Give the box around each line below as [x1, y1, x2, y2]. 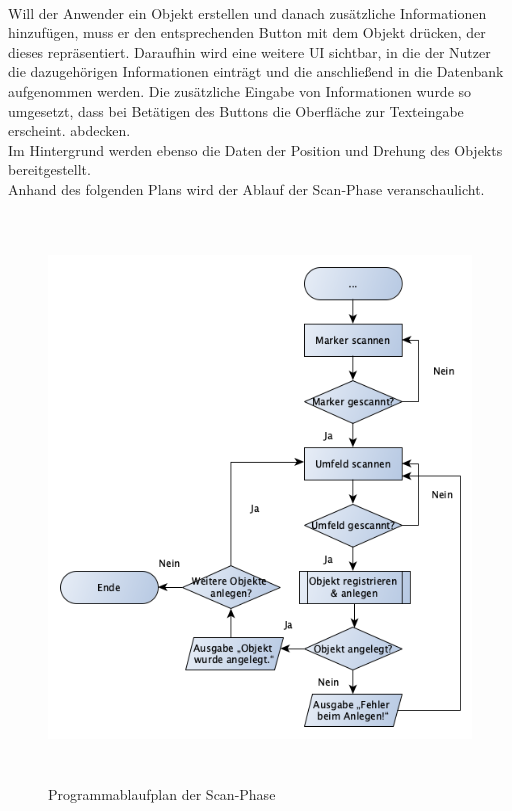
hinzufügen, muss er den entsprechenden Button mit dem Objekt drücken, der [8, 22, 486, 43]
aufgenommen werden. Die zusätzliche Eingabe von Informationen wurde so [8, 80, 472, 101]
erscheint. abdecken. [8, 120, 131, 141]
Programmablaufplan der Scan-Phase [48, 784, 276, 805]
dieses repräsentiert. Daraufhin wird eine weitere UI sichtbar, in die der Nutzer [8, 41, 491, 62]
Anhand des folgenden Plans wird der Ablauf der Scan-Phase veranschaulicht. [8, 178, 485, 199]
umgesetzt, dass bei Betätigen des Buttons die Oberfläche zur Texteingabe [8, 100, 464, 121]
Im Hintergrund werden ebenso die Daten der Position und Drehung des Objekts [8, 139, 503, 160]
